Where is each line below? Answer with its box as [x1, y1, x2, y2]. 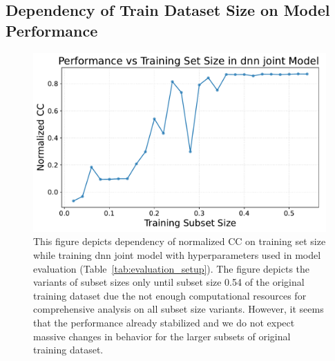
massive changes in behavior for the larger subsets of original [33, 329, 291, 343]
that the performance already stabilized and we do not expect [33, 315, 295, 329]
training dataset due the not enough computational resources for [33, 288, 307, 302]
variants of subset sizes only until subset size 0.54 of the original [33, 275, 305, 289]
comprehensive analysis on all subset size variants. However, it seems [33, 302, 324, 316]
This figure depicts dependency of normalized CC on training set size [33, 234, 326, 248]
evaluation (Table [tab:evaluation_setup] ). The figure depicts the [33, 261, 310, 275]
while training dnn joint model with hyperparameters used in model [33, 247, 321, 262]
